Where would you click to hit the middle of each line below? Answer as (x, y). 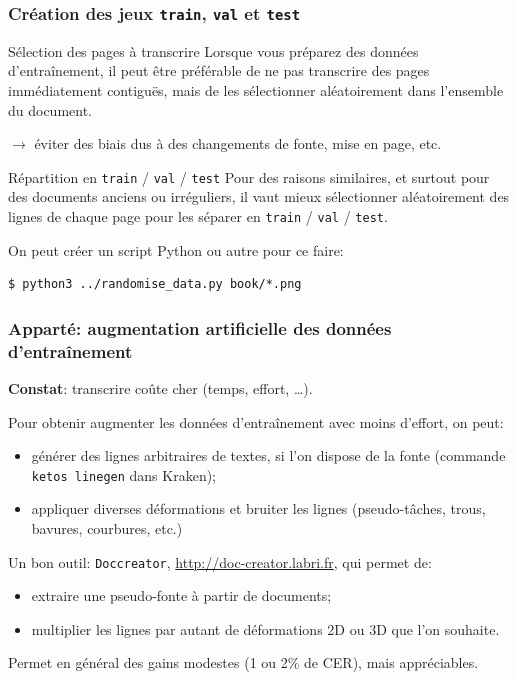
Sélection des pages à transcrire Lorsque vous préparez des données (213, 50)
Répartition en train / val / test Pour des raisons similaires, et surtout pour (249, 176)
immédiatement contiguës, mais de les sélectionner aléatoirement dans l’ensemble (256, 89)
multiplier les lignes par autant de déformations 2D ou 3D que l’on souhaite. (265, 628)
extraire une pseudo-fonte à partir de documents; (181, 595)
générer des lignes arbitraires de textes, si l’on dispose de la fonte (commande (268, 455)
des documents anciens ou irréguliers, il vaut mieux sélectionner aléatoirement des (259, 196)
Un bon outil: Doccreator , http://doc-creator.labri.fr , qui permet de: (220, 561)
